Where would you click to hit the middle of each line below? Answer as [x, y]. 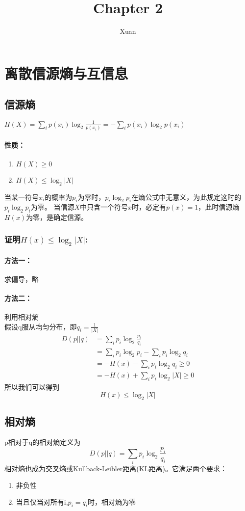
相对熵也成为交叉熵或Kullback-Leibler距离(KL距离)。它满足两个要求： [116, 469]
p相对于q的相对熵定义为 [43, 442]
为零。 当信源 [52, 207]
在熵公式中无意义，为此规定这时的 [186, 197]
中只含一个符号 [104, 207]
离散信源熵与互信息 [66, 73]
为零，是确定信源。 [57, 217]
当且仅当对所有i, [42, 501]
